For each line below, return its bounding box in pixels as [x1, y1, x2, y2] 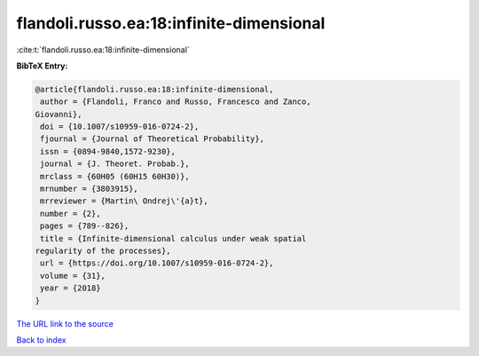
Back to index [16, 334, 67, 345]
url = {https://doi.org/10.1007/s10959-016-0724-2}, [40, 258, 274, 268]
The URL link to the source [16, 318, 114, 328]
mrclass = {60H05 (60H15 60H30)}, [40, 171, 190, 181]
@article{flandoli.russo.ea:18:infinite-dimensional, [35, 84, 274, 94]
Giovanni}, [35, 109, 82, 119]
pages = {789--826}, [40, 221, 130, 231]
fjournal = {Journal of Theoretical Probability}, [40, 134, 265, 144]
